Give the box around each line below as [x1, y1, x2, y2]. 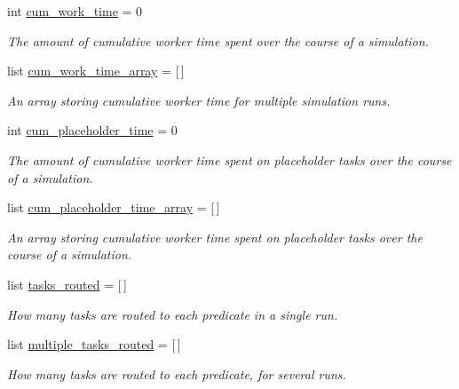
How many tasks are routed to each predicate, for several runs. [7, 364, 346, 383]
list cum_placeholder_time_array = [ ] [7, 198, 220, 217]
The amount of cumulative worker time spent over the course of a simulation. [7, 31, 429, 50]
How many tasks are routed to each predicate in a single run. [7, 305, 338, 323]
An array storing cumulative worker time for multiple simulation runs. [7, 91, 391, 109]
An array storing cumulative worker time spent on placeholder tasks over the [7, 227, 423, 246]
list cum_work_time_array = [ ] [7, 61, 185, 80]
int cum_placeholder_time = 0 [7, 121, 178, 139]
